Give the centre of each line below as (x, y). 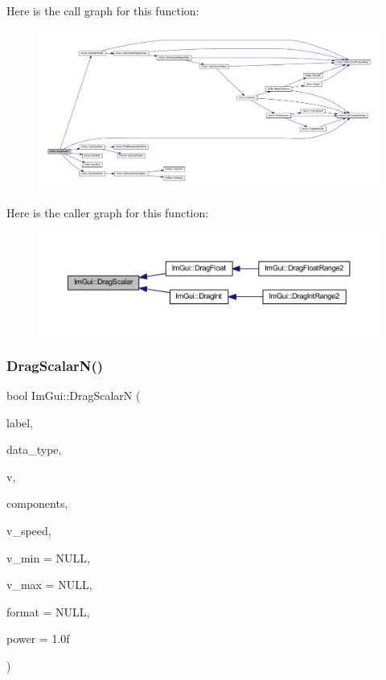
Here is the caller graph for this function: (108, 212)
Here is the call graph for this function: (103, 10)
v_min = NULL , (48, 557)
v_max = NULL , (49, 585)
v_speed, (29, 530)
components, (37, 503)
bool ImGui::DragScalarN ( (74, 395)
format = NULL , (48, 611)
